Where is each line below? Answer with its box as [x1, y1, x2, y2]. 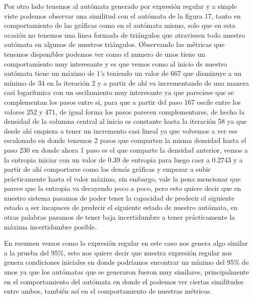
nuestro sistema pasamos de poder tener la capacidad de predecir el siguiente [4, 192, 235, 203]
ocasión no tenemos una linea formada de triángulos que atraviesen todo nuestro [4, 29, 245, 40]
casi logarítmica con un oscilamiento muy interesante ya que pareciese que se [4, 87, 234, 97]
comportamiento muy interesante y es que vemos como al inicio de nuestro [4, 58, 227, 69]
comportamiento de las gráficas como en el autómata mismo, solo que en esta [4, 20, 235, 30]
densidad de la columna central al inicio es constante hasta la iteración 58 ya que [4, 116, 247, 126]
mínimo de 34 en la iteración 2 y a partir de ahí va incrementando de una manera [4, 77, 249, 88]
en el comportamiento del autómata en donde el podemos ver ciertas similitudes [4, 276, 244, 286]
